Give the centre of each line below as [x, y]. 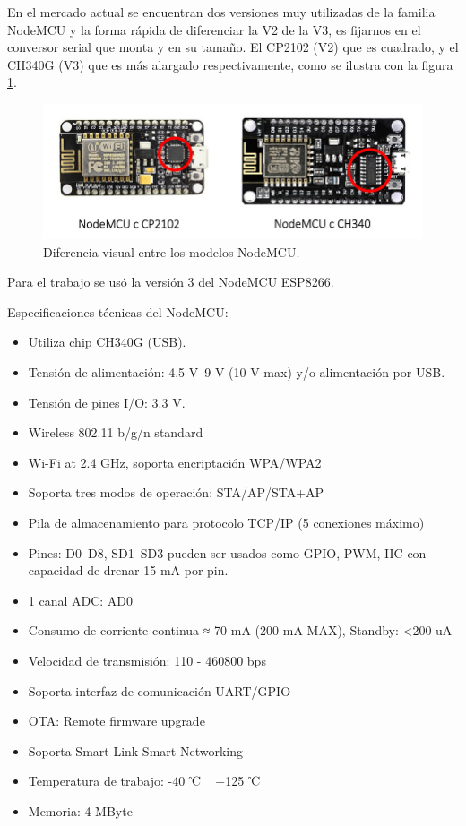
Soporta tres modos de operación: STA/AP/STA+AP [176, 492]
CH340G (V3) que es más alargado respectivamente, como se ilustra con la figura [230, 64]
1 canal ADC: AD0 [81, 600]
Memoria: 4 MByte [80, 810]
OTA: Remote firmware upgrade [116, 721]
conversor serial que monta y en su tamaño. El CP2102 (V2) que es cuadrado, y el [233, 47]
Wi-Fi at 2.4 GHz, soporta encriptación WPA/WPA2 [175, 462]
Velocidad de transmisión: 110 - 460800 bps [147, 661]
